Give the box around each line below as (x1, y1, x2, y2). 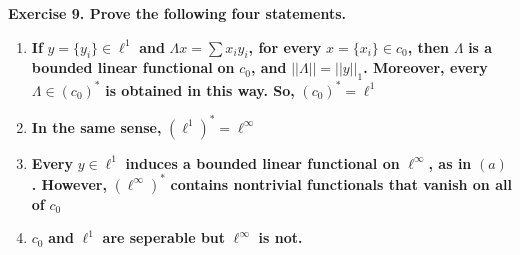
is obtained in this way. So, (105, 79, 295, 100)
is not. (258, 227, 303, 248)
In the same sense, (31, 116, 162, 137)
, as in (428, 152, 472, 173)
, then (407, 36, 450, 57)
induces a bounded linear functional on (125, 152, 400, 173)
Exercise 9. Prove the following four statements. (8, 3, 346, 23)
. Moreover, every (363, 57, 488, 78)
